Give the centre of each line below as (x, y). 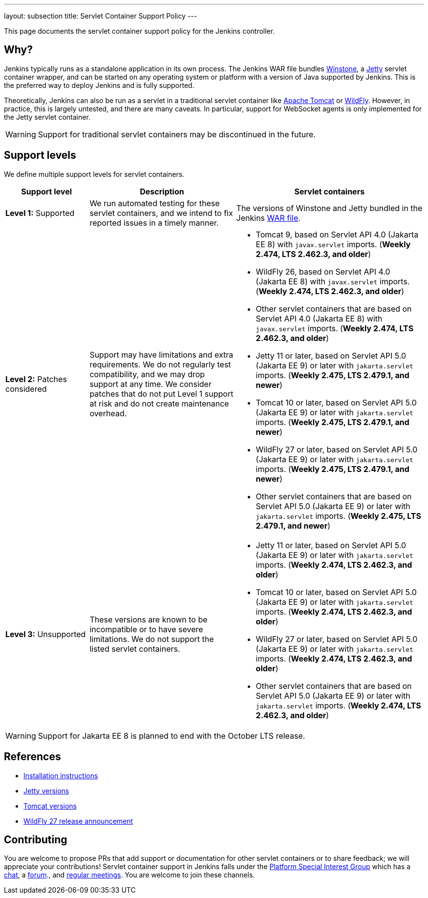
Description (162, 191)
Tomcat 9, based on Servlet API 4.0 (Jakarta (337, 234)
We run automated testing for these (155, 203)
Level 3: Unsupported (46, 634)
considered (26, 389)
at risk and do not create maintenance (159, 403)
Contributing (36, 839)
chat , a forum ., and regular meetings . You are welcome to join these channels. (129, 875)
